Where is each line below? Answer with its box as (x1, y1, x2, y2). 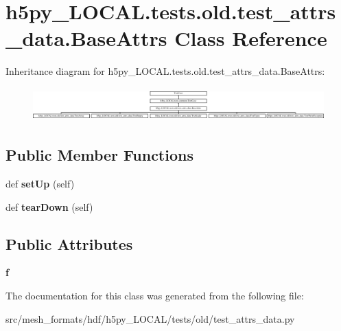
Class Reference (174, 24, 327, 52)
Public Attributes (5, 233, 133, 254)
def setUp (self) (5, 176, 75, 191)
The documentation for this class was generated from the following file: (5, 288, 304, 303)
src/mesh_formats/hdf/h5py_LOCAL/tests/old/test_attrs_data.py (5, 311, 295, 326)
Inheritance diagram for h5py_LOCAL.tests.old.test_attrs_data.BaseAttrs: (5, 64, 325, 78)
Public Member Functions (5, 144, 193, 165)
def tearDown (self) (5, 199, 93, 214)
